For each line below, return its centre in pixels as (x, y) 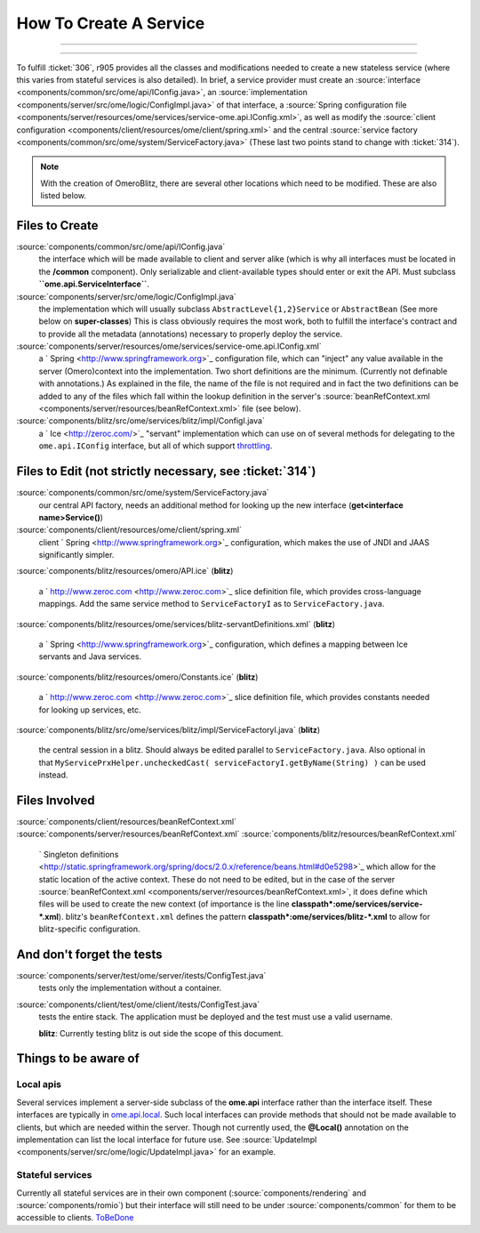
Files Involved (56, 800)
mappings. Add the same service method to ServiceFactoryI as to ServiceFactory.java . (212, 604)
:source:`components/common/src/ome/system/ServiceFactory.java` (143, 493)
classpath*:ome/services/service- (357, 904)
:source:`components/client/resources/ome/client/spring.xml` (129, 530)
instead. (53, 775)
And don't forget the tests (90, 955)
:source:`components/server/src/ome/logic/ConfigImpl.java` (127, 296)
